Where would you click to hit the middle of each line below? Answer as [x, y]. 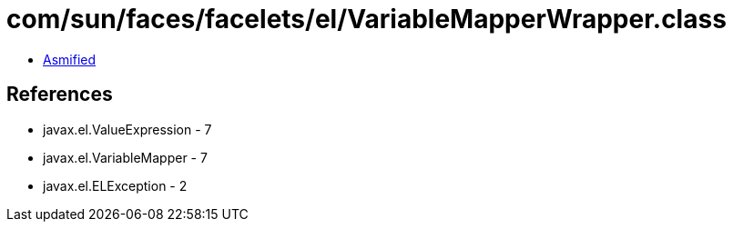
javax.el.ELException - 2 [115, 185]
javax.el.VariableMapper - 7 [125, 157]
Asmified [70, 59]
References [60, 95]
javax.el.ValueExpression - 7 [127, 129]
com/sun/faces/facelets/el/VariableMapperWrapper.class [366, 19]
